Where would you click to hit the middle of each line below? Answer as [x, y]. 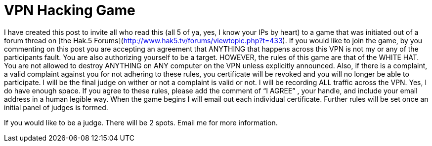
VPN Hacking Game [70, 10]
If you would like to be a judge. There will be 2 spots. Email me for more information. [141, 122]
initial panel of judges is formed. [56, 107]
